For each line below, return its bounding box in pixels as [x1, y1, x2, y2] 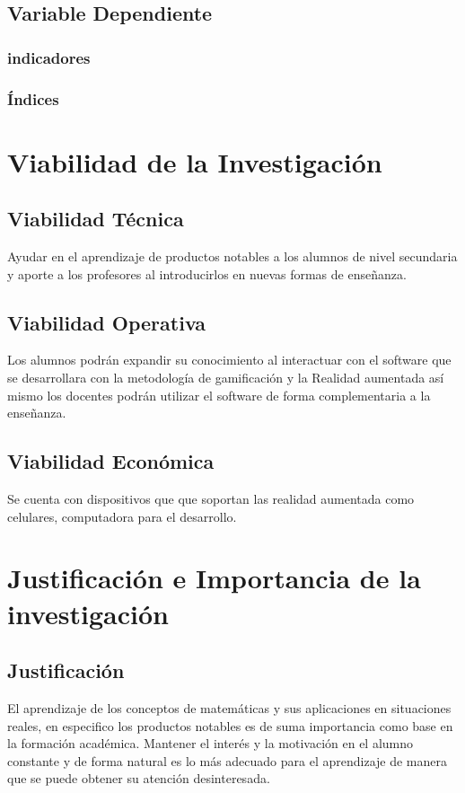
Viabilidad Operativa [7, 308, 206, 336]
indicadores [7, 46, 91, 68]
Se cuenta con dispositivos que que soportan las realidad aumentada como [7, 489, 415, 508]
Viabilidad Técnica [7, 205, 184, 233]
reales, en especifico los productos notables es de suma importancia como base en [7, 716, 453, 735]
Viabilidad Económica [7, 447, 215, 475]
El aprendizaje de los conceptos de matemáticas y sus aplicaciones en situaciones [7, 698, 452, 717]
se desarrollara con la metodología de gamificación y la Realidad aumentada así [7, 368, 444, 387]
